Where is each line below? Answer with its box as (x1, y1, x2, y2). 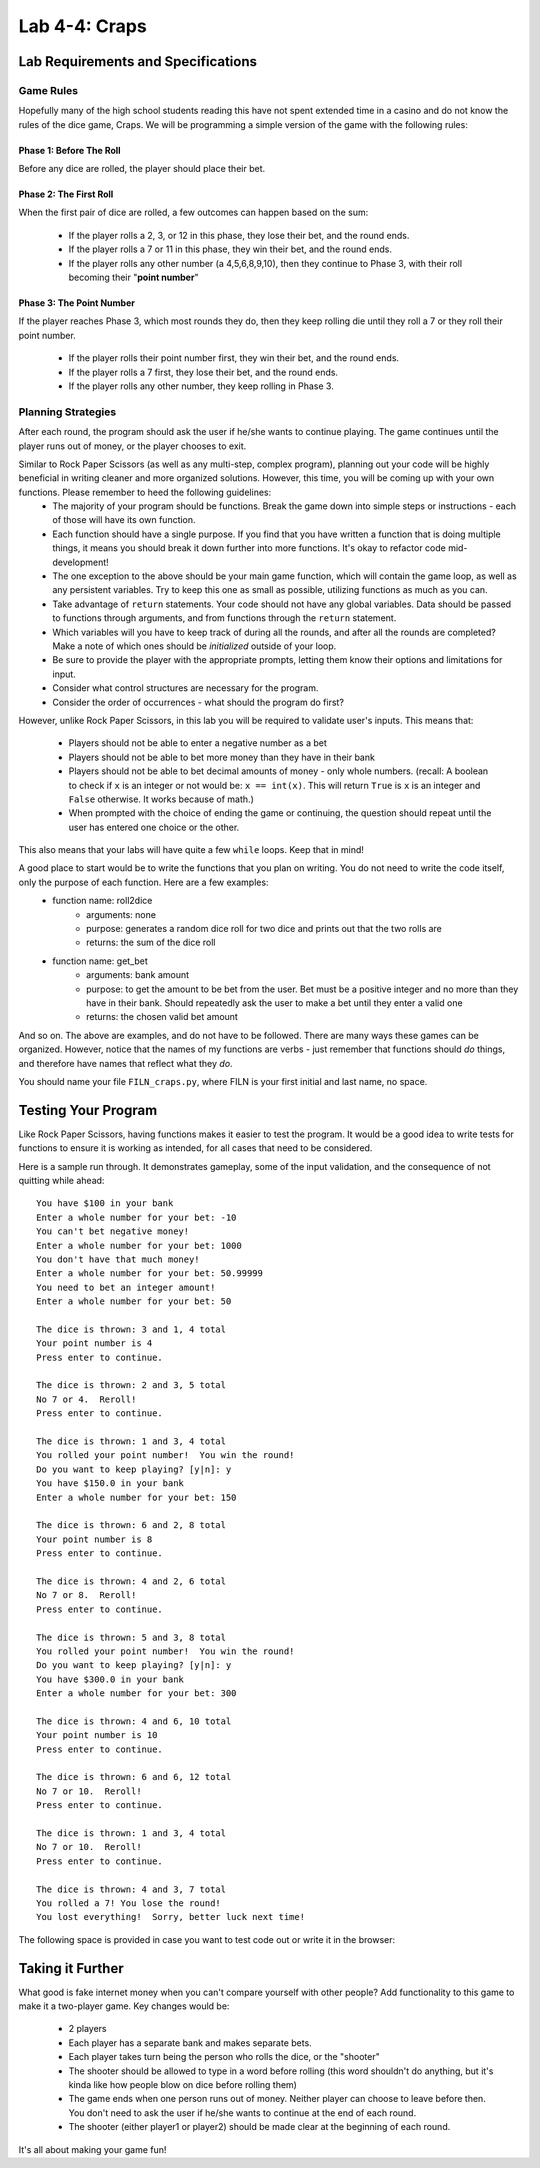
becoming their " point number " (68, 271, 199, 284)
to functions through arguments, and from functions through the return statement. (52, 612, 397, 624)
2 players (68, 2023, 107, 2035)
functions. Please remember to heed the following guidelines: (18, 486, 272, 498)
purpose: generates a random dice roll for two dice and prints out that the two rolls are (86, 923, 442, 935)
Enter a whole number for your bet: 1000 (36, 1240, 242, 1251)
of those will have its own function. (52, 514, 196, 526)
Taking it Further (18, 1960, 124, 1977)
